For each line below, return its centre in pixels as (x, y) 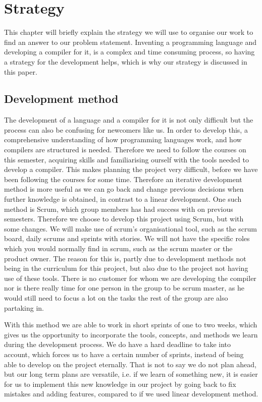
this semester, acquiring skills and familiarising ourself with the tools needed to (126, 159)
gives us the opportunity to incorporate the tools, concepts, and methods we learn (131, 334)
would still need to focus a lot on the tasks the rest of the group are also (116, 297)
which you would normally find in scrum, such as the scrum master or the (118, 248)
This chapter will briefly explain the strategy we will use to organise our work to (129, 32)
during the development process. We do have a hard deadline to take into (118, 344)
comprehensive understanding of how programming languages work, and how (123, 139)
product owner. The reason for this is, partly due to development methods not (125, 258)
